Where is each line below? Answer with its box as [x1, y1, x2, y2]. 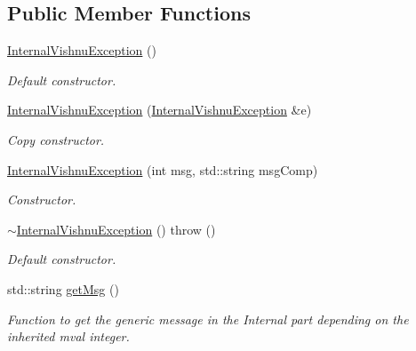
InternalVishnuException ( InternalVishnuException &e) [7, 100, 312, 119]
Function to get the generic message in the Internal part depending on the [7, 309, 409, 328]
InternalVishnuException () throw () [16, 219, 216, 238]
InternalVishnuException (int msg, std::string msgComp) [7, 160, 318, 179]
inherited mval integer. [7, 327, 130, 346]
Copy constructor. [7, 130, 105, 148]
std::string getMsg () [7, 279, 119, 298]
